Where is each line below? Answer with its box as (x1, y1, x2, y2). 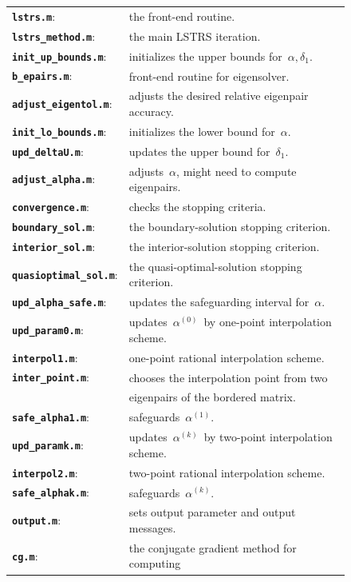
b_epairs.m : (12, 67, 73, 84)
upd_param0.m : (12, 321, 84, 337)
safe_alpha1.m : (12, 409, 89, 425)
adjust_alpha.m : (12, 170, 96, 187)
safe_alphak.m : (12, 484, 89, 500)
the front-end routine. (128, 7, 235, 24)
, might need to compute (176, 162, 297, 179)
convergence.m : (12, 198, 89, 215)
